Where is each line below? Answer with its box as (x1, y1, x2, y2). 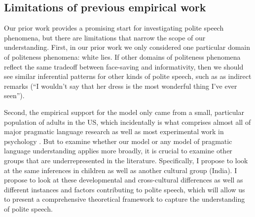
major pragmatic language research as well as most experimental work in (4, 126, 224, 137)
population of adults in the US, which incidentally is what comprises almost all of (4, 116, 251, 127)
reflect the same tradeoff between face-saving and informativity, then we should (4, 61, 244, 72)
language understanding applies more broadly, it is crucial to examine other (4, 145, 232, 156)
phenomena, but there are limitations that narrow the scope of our (4, 32, 206, 42)
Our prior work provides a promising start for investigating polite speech (4, 23, 224, 33)
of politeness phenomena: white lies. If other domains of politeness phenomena (4, 51, 241, 62)
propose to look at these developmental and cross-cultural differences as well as (4, 175, 243, 185)
